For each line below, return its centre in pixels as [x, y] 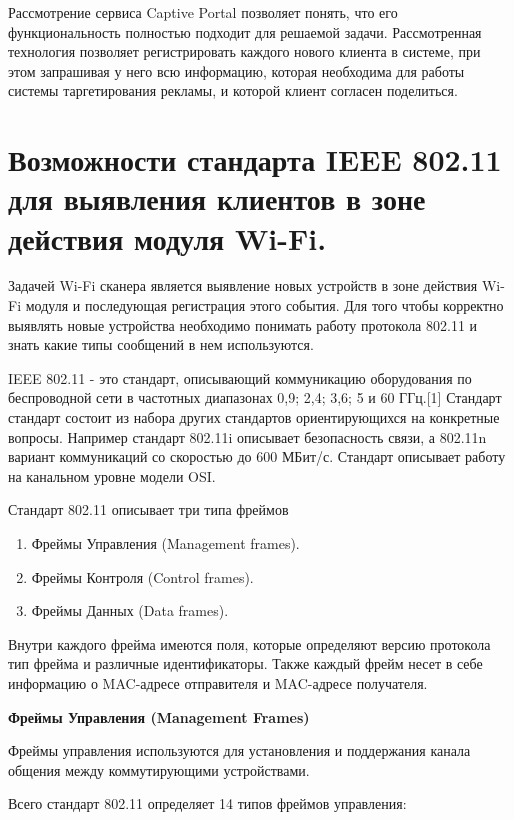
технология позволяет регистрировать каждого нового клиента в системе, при [244, 51]
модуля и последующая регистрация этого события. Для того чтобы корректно [264, 305]
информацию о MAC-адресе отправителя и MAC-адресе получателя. [218, 682]
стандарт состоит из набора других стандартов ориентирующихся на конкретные [254, 417]
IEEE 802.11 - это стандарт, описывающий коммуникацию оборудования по [240, 377]
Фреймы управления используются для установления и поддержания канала [239, 750]
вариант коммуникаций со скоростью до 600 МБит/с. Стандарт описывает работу [257, 456]
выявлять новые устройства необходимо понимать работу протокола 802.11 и [243, 324]
